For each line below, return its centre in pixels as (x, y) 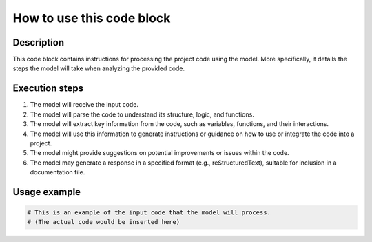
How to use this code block (92, 18)
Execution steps (48, 89)
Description (39, 42)
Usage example (47, 192)
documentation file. (58, 172)
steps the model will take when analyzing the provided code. (99, 68)
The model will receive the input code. (84, 105)
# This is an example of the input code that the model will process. (149, 213)
